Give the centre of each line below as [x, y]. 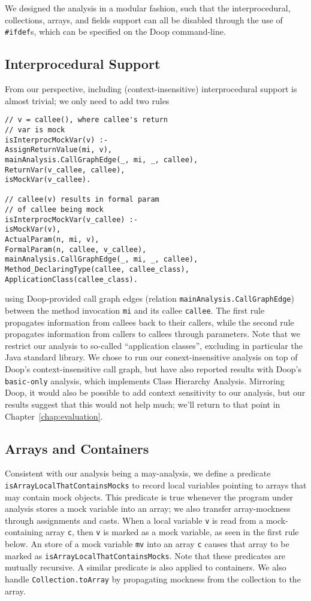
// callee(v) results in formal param [82, 200]
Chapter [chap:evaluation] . [54, 416]
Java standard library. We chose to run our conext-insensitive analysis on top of [151, 357]
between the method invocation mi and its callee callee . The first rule [135, 310]
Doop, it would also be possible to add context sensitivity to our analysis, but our [155, 392]
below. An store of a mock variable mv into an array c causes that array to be [147, 544]
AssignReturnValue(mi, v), [58, 150]
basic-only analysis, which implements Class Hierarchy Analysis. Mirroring [145, 380]
